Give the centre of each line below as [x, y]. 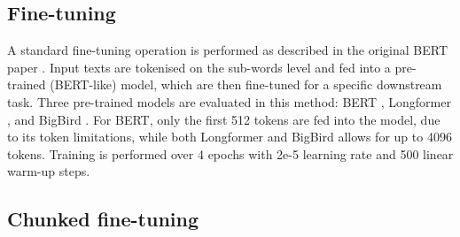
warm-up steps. [49, 171]
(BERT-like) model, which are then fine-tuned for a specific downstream [246, 84]
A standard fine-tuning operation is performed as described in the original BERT [228, 50]
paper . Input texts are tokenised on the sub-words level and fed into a [199, 67]
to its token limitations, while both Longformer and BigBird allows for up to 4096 [230, 137]
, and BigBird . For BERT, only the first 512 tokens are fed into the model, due [224, 119]
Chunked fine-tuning [103, 219]
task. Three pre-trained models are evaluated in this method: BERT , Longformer [229, 101]
